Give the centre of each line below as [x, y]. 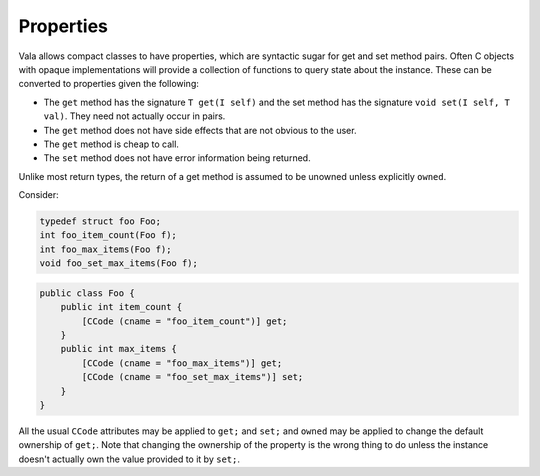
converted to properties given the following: [109, 84]
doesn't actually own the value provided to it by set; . [129, 459]
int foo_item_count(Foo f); [108, 235]
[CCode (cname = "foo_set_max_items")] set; [192, 377]
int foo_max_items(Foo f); [105, 249]
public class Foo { [87, 293]
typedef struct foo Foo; [100, 221]
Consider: [38, 195]
